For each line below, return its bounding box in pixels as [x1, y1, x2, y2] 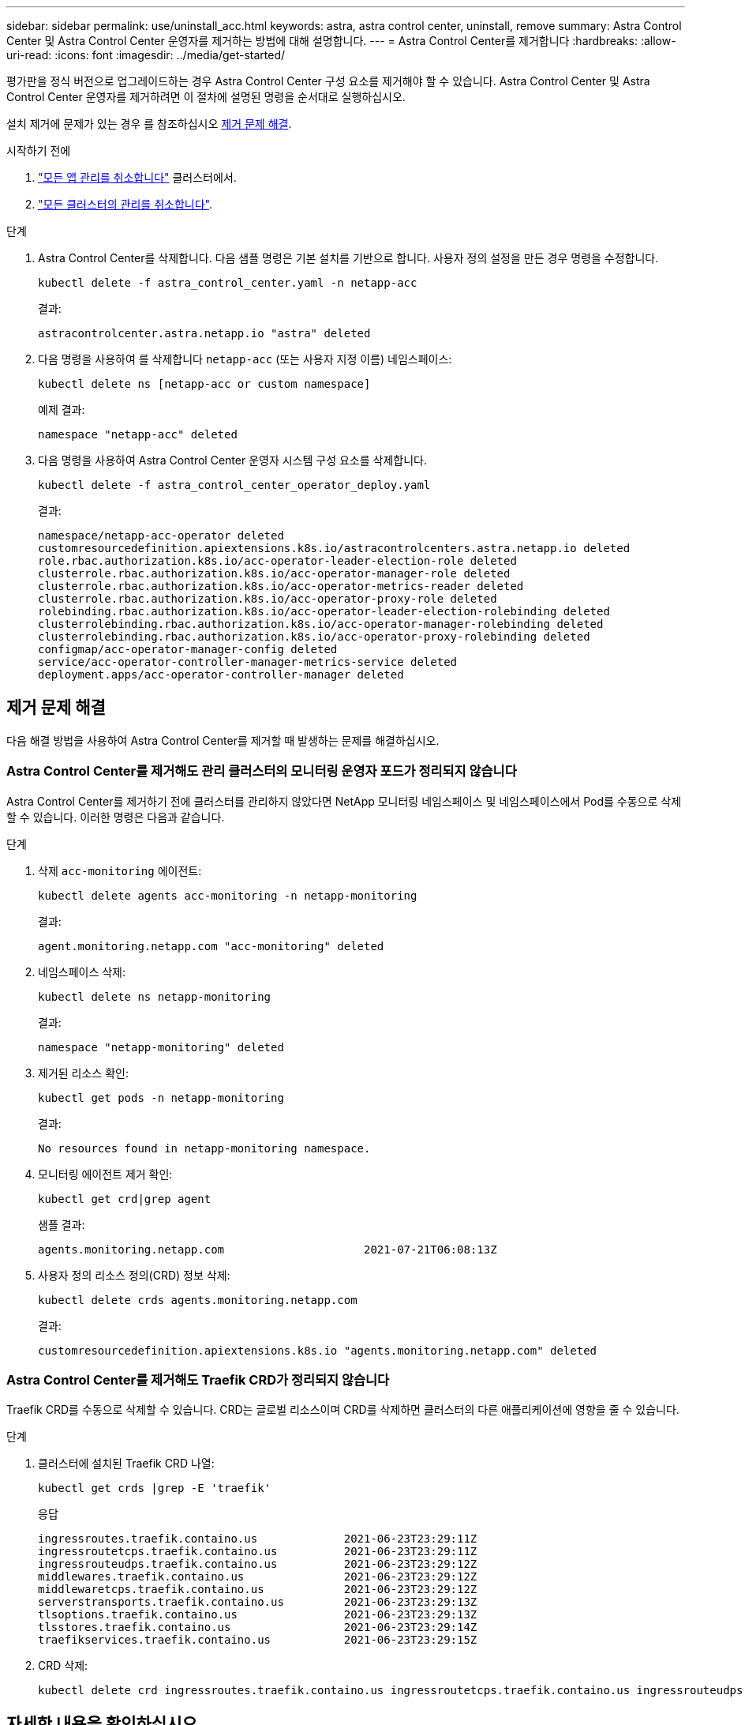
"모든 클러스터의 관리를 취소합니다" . [38, 197, 212, 211]
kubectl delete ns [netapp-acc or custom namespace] [38, 378, 371, 390]
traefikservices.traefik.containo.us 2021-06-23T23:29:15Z [38, 1633, 477, 1647]
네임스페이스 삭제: [38, 964, 126, 979]
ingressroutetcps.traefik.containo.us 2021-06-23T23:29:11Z [38, 1545, 477, 1558]
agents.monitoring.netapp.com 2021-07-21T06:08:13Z [38, 1242, 497, 1256]
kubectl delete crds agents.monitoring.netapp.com [38, 1293, 358, 1306]
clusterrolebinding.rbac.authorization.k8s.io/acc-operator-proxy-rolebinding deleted [38, 630, 590, 643]
